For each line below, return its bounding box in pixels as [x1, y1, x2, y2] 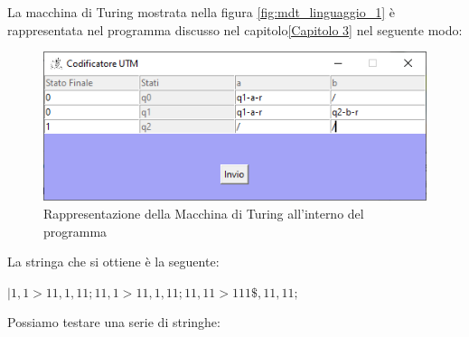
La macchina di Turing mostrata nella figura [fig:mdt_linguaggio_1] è [7, 3, 396, 21]
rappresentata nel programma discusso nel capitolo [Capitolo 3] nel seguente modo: [7, 20, 463, 39]
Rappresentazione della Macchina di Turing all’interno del [43, 203, 364, 222]
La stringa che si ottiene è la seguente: [7, 252, 220, 271]
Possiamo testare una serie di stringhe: [7, 313, 220, 332]
